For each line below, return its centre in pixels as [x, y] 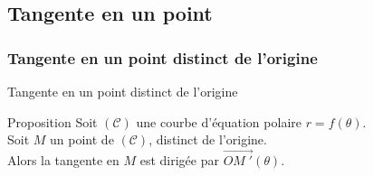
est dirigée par [179, 160]
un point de [82, 139]
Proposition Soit [53, 121]
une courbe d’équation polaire [219, 121]
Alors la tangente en [63, 160]
